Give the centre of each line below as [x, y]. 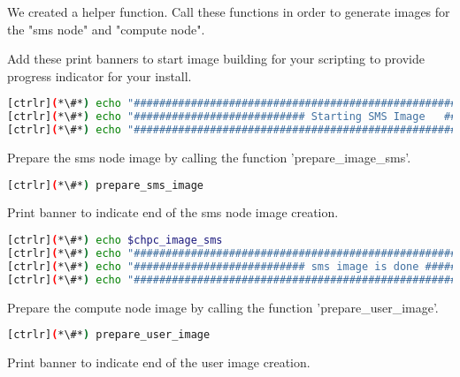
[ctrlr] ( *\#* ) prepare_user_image [109, 335]
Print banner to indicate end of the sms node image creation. [173, 212]
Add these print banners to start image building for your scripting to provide [216, 59]
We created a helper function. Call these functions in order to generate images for [229, 11]
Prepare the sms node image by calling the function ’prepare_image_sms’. [209, 157]
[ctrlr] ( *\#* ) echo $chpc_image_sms [115, 241]
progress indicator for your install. [100, 75]
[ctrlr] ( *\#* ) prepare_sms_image [105, 185]
